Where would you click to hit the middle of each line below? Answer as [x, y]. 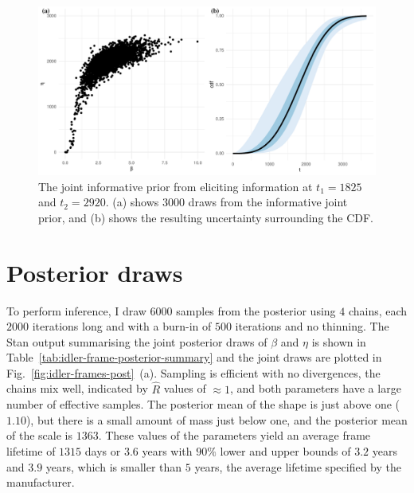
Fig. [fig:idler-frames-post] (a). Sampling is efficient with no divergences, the [193, 372]
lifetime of [31, 451]
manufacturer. [41, 482]
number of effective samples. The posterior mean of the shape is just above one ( [203, 404]
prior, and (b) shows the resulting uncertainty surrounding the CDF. [206, 217]
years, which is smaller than [114, 466]
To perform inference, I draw [76, 310]
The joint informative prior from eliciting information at [176, 186]
